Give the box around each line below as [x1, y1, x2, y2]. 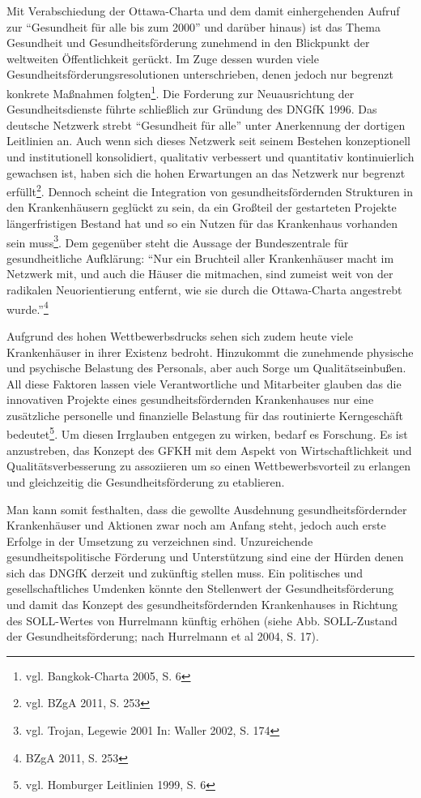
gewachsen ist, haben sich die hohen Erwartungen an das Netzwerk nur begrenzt [6, 164, 406, 181]
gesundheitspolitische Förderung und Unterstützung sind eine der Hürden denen [6, 548, 404, 565]
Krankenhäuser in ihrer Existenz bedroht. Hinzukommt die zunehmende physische [6, 343, 414, 360]
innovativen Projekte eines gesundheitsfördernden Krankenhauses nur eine [6, 391, 374, 408]
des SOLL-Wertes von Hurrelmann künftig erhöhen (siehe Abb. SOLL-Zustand [6, 611, 398, 629]
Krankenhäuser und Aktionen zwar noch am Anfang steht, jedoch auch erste [6, 517, 386, 534]
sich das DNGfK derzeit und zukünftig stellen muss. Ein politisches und [6, 564, 364, 581]
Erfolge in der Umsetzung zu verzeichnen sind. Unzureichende [6, 532, 313, 549]
